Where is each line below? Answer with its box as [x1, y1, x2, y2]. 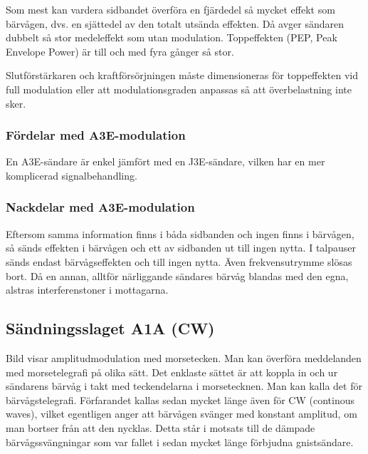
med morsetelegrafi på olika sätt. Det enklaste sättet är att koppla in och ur [6, 364, 338, 379]
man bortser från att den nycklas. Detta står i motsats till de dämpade [6, 420, 315, 435]
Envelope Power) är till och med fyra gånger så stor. [6, 43, 234, 58]
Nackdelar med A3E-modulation [6, 198, 195, 216]
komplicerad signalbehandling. [6, 167, 137, 182]
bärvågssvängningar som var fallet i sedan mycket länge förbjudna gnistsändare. [6, 434, 354, 449]
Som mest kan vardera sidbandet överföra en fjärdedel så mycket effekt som [6, 2, 335, 16]
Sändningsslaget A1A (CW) [6, 317, 215, 339]
